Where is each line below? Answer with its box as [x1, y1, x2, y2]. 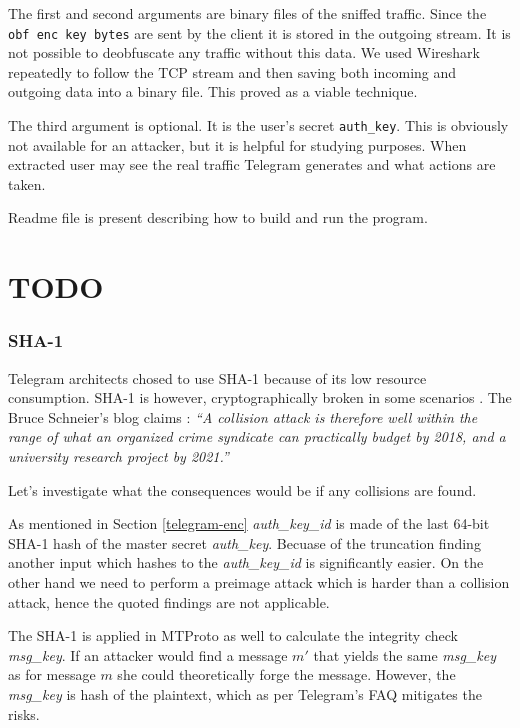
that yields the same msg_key [313, 644, 497, 665]
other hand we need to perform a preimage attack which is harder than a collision [8, 572, 510, 592]
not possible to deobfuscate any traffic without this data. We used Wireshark [8, 42, 480, 63]
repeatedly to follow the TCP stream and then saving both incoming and [8, 61, 457, 82]
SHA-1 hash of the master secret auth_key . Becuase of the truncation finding [8, 532, 481, 553]
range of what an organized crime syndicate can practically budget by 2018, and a [8, 426, 506, 447]
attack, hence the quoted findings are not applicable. [8, 591, 330, 612]
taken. [8, 173, 46, 194]
